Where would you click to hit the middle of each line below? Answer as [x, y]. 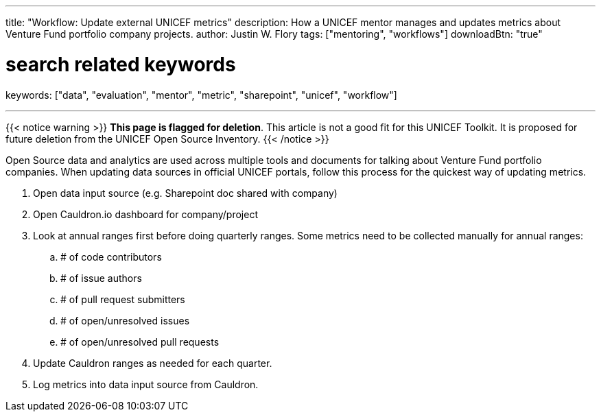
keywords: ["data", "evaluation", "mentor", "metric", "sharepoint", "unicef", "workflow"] [201, 95]
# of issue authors [101, 278]
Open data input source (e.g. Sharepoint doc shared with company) [185, 193]
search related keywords [121, 64]
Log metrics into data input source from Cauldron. [146, 384]
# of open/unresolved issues [125, 320]
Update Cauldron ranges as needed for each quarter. [153, 363]
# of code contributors [111, 257]
